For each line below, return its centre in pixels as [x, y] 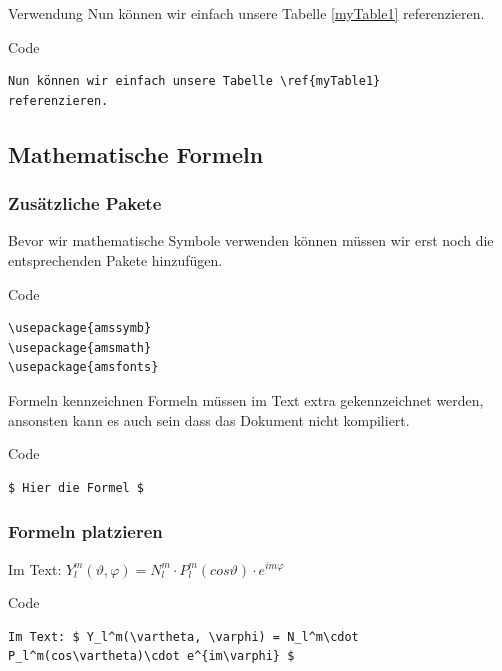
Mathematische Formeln [136, 153]
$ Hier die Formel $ [76, 487]
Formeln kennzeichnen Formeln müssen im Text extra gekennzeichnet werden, [246, 399]
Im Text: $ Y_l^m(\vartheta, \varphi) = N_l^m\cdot [183, 636]
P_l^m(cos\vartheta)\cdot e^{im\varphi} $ [151, 656]
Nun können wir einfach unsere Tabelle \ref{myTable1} [194, 81]
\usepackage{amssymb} [80, 328]
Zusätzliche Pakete [85, 203]
